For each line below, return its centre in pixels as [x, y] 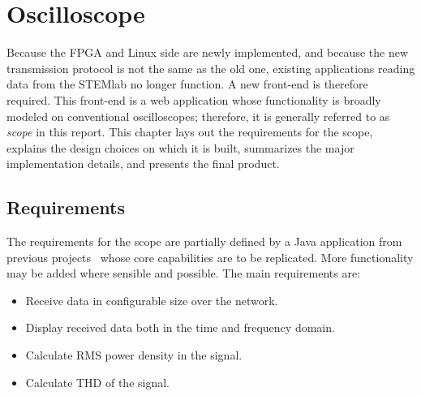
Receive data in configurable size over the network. [152, 300]
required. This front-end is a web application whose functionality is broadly [194, 99]
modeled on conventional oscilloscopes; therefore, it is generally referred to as [198, 116]
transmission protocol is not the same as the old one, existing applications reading [211, 68]
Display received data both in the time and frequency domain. [180, 327]
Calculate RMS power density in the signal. [134, 355]
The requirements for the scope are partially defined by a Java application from [204, 241]
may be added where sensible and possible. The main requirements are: [184, 273]
